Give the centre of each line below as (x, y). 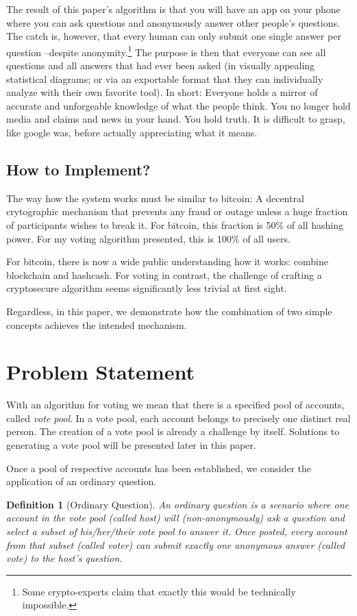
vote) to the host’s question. (64, 558)
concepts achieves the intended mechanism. (97, 324)
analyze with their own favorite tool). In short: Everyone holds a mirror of (162, 92)
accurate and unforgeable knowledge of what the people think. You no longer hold (178, 105)
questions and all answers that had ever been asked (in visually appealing (161, 65)
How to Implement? (78, 169)
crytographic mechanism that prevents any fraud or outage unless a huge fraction (177, 211)
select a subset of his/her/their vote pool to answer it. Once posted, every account (177, 531)
